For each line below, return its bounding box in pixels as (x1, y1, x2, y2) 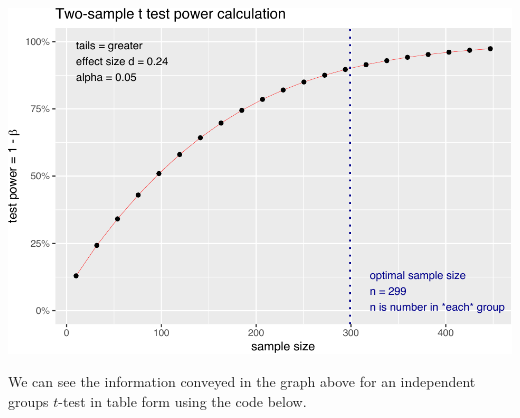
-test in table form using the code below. (58, 390, 307, 411)
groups (8, 390, 49, 411)
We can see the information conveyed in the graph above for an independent (8, 371, 476, 392)
